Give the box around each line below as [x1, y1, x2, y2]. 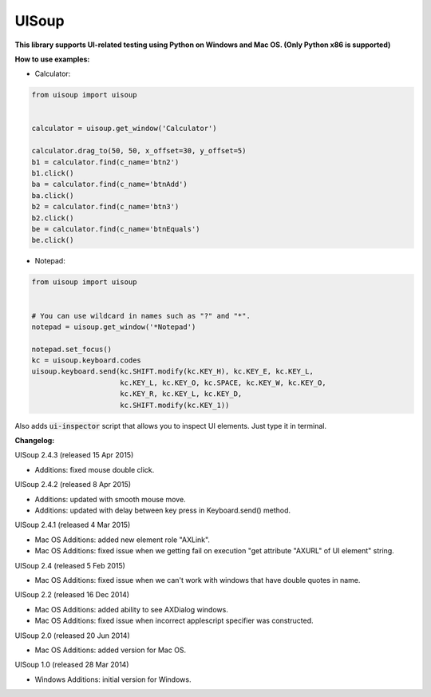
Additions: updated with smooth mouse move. [34, 494, 187, 504]
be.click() [31, 236, 74, 245]
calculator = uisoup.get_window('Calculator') [31, 124, 217, 133]
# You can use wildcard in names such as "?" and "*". [31, 311, 251, 320]
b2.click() [31, 213, 74, 223]
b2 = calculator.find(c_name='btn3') [31, 202, 180, 212]
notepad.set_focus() [31, 344, 112, 354]
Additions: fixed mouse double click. [34, 465, 155, 474]
